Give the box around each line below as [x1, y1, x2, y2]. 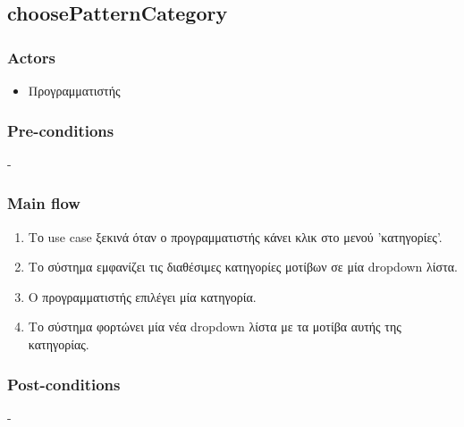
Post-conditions [7, 373, 121, 395]
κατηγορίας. [28, 335, 89, 353]
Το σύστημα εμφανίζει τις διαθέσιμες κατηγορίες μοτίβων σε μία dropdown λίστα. [28, 257, 459, 276]
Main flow [7, 192, 80, 214]
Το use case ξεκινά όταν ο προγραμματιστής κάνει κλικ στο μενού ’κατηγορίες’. [28, 227, 443, 246]
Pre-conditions [7, 119, 114, 141]
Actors [7, 46, 55, 68]
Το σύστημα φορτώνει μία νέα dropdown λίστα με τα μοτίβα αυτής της [28, 317, 401, 336]
